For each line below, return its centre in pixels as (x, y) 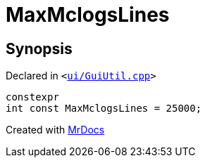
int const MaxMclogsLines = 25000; (104, 109)
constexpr (32, 97)
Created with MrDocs (55, 130)
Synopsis (39, 48)
